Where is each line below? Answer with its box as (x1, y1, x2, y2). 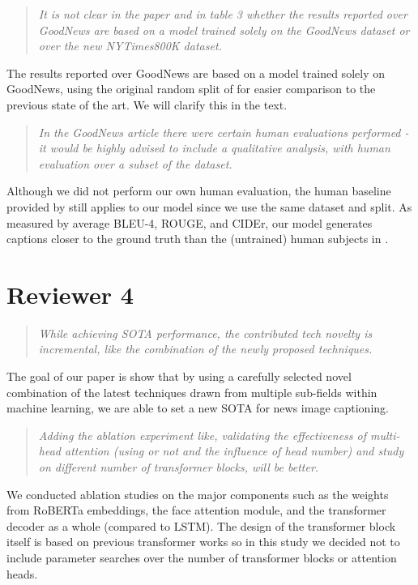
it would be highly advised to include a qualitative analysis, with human (38, 139, 390, 156)
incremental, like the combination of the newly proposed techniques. (38, 340, 373, 357)
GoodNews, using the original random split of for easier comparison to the (6, 80, 376, 97)
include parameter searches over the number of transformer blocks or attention (6, 549, 397, 566)
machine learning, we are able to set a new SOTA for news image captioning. (6, 399, 389, 416)
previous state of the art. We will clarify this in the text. (6, 96, 288, 113)
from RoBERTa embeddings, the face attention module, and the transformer (6, 502, 386, 519)
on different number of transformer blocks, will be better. (38, 459, 319, 475)
